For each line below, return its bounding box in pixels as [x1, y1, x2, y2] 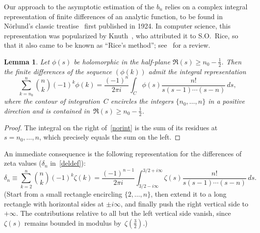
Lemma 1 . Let [4, 56, 50, 66]
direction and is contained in [4, 105, 90, 116]
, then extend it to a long [151, 189, 227, 199]
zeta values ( [4, 158, 42, 168]
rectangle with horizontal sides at [4, 198, 104, 208]
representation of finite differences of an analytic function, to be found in [4, 11, 223, 21]
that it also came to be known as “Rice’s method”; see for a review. [4, 40, 210, 50]
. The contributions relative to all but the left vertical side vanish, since [16, 208, 231, 218]
